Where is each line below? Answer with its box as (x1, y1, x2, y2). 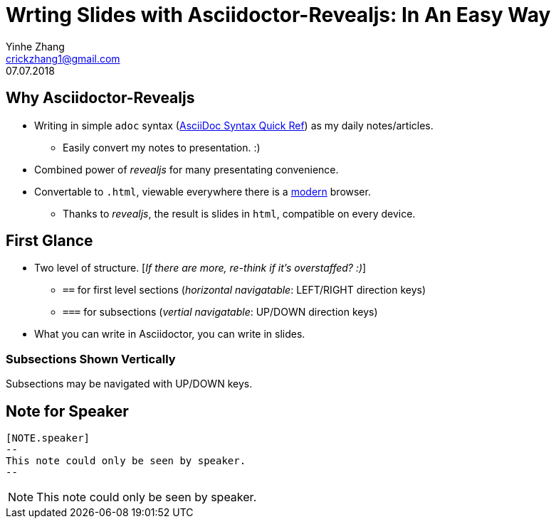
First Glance (6, 232, 93, 250)
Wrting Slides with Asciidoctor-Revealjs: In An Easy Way (6, 3, 551, 27)
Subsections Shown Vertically (6, 351, 176, 366)
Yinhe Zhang (6, 40, 65, 53)
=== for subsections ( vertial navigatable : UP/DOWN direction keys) (63, 306, 378, 319)
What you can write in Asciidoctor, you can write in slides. (34, 328, 305, 341)
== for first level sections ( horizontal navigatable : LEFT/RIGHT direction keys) (63, 284, 426, 296)
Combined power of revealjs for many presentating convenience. (34, 163, 339, 176)
